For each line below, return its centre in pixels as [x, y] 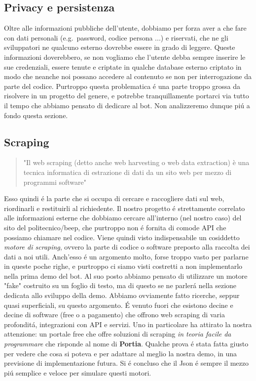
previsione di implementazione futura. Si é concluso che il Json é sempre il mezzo [127, 363]
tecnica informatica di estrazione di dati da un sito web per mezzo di [128, 172]
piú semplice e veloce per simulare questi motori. [78, 372]
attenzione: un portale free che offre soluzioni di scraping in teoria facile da [118, 334]
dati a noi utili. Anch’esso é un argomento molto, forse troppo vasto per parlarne [126, 256]
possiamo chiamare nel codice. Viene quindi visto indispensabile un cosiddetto [122, 237]
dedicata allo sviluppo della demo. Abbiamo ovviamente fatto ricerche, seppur [122, 295]
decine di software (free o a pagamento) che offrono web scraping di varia [114, 315]
